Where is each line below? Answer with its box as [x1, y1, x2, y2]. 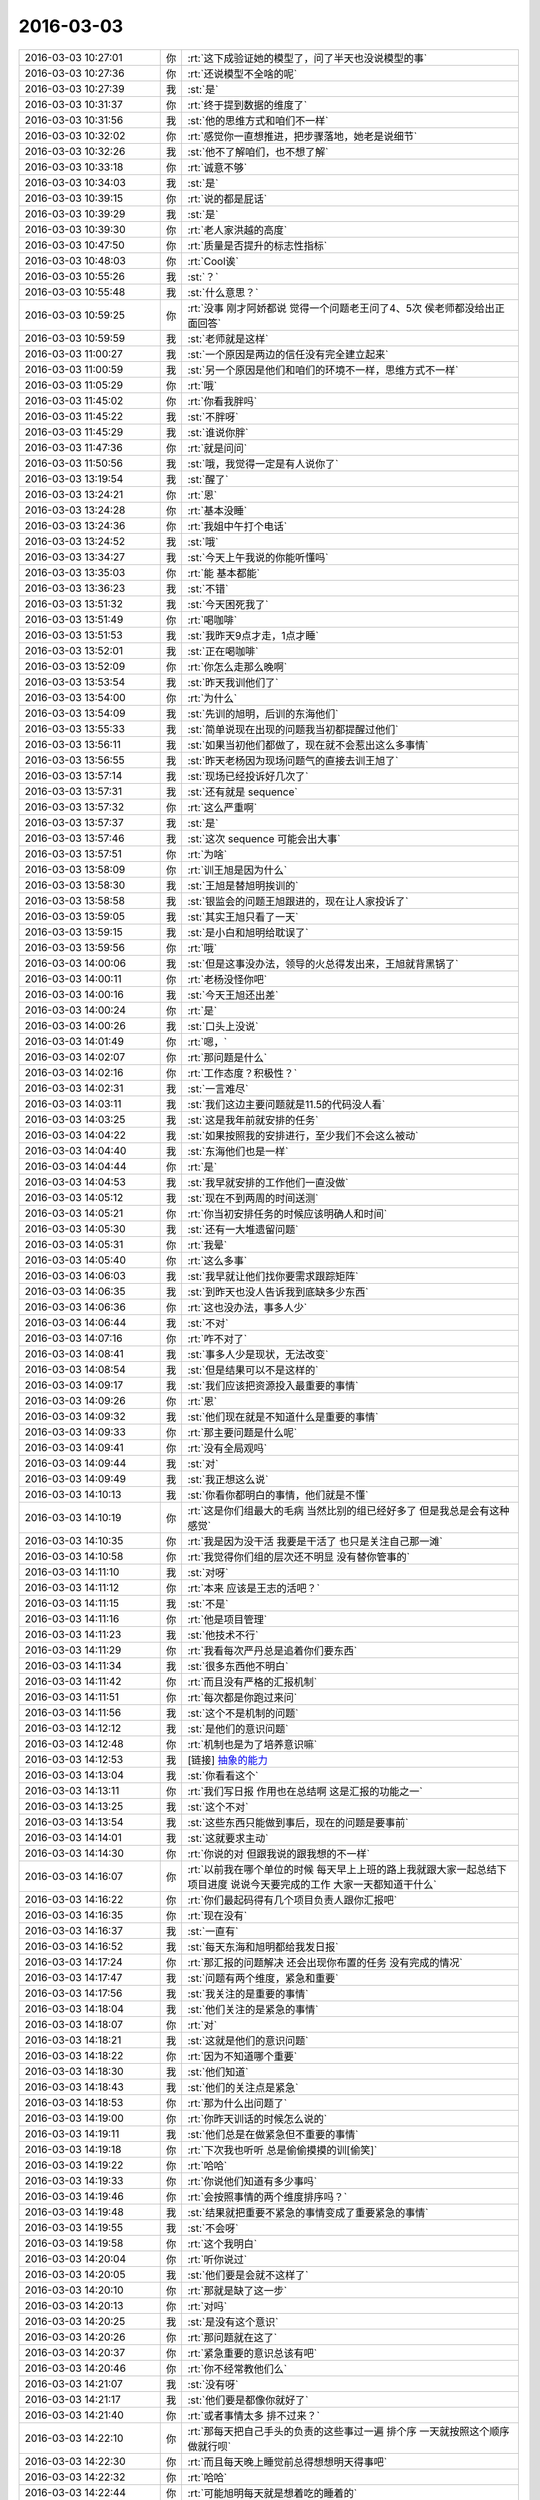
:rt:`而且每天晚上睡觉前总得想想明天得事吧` [187, 2455, 388, 2469]
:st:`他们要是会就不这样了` [187, 2268, 309, 2282]
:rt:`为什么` [187, 691, 238, 705]
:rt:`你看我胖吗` [187, 394, 258, 408]
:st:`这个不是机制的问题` [187, 1706, 299, 1720]
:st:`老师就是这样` [187, 331, 269, 345]
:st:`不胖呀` [187, 410, 239, 424]
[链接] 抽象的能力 [187, 1753, 269, 1767]
